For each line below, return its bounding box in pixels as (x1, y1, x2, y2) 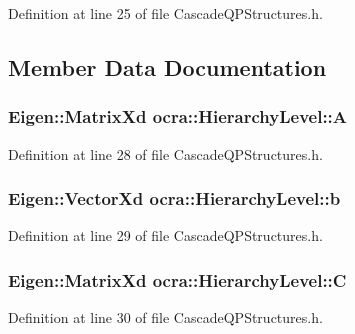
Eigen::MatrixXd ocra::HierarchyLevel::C (8, 267, 347, 292)
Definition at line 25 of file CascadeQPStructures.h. (8, 3, 323, 23)
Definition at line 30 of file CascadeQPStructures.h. (8, 307, 323, 328)
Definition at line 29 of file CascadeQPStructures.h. (8, 225, 323, 246)
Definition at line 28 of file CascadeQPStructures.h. (8, 143, 323, 164)
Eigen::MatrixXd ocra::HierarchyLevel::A (8, 104, 348, 129)
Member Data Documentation (8, 51, 327, 82)
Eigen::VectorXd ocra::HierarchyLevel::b (8, 186, 341, 211)
